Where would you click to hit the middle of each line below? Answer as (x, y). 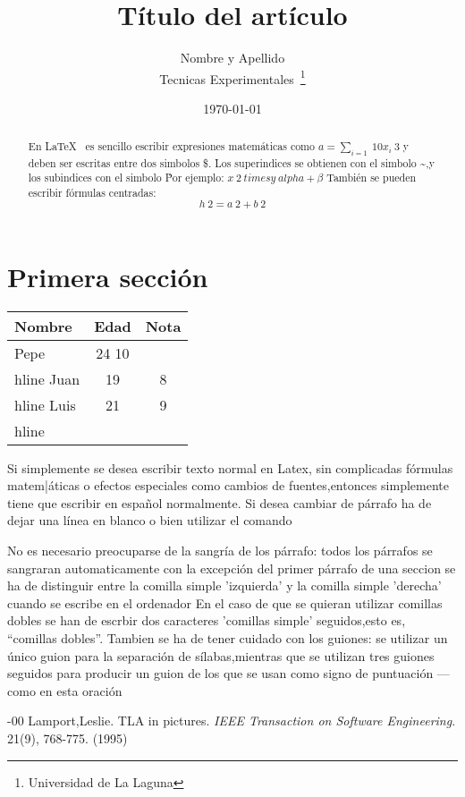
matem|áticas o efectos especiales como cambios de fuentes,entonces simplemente (228, 485)
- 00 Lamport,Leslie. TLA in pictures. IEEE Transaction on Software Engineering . (232, 721)
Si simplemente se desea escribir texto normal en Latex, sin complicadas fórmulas (230, 467)
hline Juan (47, 378)
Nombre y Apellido (232, 58)
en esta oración (81, 690)
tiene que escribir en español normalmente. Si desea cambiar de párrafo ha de (220, 502)
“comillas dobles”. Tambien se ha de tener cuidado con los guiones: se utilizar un (228, 637)
